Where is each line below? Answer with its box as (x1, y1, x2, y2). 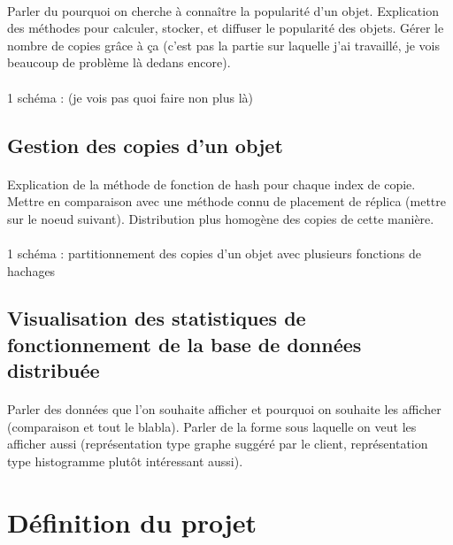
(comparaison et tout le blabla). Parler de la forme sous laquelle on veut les (7, 417, 417, 435)
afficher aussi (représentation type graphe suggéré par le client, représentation (7, 434, 428, 453)
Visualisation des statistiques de (7, 304, 306, 332)
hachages (7, 261, 56, 280)
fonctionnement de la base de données (7, 330, 362, 357)
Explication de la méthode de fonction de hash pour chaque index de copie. (7, 174, 416, 193)
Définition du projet (7, 503, 257, 540)
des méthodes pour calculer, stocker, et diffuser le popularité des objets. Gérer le (7, 19, 444, 37)
